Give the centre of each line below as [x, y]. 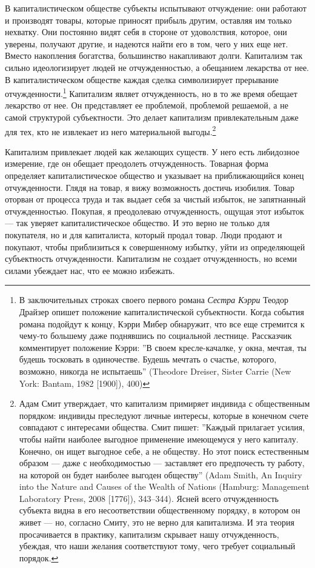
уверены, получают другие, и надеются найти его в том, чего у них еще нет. [147, 43]
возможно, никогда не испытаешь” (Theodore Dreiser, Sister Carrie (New [155, 371]
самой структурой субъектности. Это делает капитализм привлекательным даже [152, 117]
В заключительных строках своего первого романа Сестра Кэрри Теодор [154, 300]
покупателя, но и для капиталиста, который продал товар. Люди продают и [144, 235]
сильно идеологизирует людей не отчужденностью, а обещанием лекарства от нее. [157, 67]
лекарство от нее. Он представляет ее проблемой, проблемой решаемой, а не [147, 105]
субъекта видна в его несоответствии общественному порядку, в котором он [160, 510]
